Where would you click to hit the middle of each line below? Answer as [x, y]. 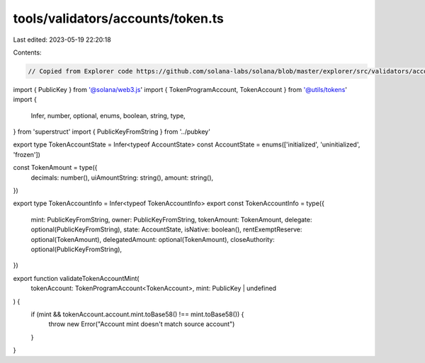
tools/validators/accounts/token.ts [119, 18]
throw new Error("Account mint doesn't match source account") [142, 324]
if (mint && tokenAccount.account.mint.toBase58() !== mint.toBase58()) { [137, 314]
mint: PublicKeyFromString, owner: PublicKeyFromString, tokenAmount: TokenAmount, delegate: [171, 219]
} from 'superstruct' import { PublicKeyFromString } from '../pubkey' [112, 132]
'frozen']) [27, 154]
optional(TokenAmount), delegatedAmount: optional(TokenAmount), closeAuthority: [153, 239]
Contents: [27, 52]
